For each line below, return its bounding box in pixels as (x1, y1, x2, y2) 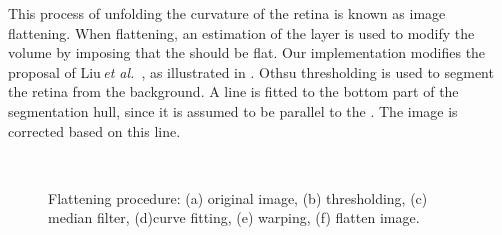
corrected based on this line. (8, 120, 181, 141)
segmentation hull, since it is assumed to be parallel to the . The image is (8, 100, 458, 121)
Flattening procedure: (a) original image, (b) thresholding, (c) (48, 187, 428, 208)
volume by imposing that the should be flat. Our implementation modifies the (8, 42, 486, 63)
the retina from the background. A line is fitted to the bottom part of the (8, 81, 459, 102)
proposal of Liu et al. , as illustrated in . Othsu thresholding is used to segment (8, 61, 494, 82)
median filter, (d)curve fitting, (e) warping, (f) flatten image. (48, 207, 420, 228)
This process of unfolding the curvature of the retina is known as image (8, 3, 446, 23)
